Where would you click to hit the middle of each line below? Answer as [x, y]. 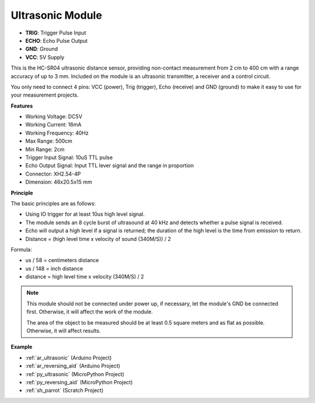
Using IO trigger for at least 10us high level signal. [85, 214]
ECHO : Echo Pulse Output [57, 40]
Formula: [21, 249]
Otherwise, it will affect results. [64, 331]
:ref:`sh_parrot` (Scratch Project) [64, 390]
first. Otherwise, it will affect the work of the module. [90, 312]
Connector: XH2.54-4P [53, 174]
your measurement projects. [45, 95]
